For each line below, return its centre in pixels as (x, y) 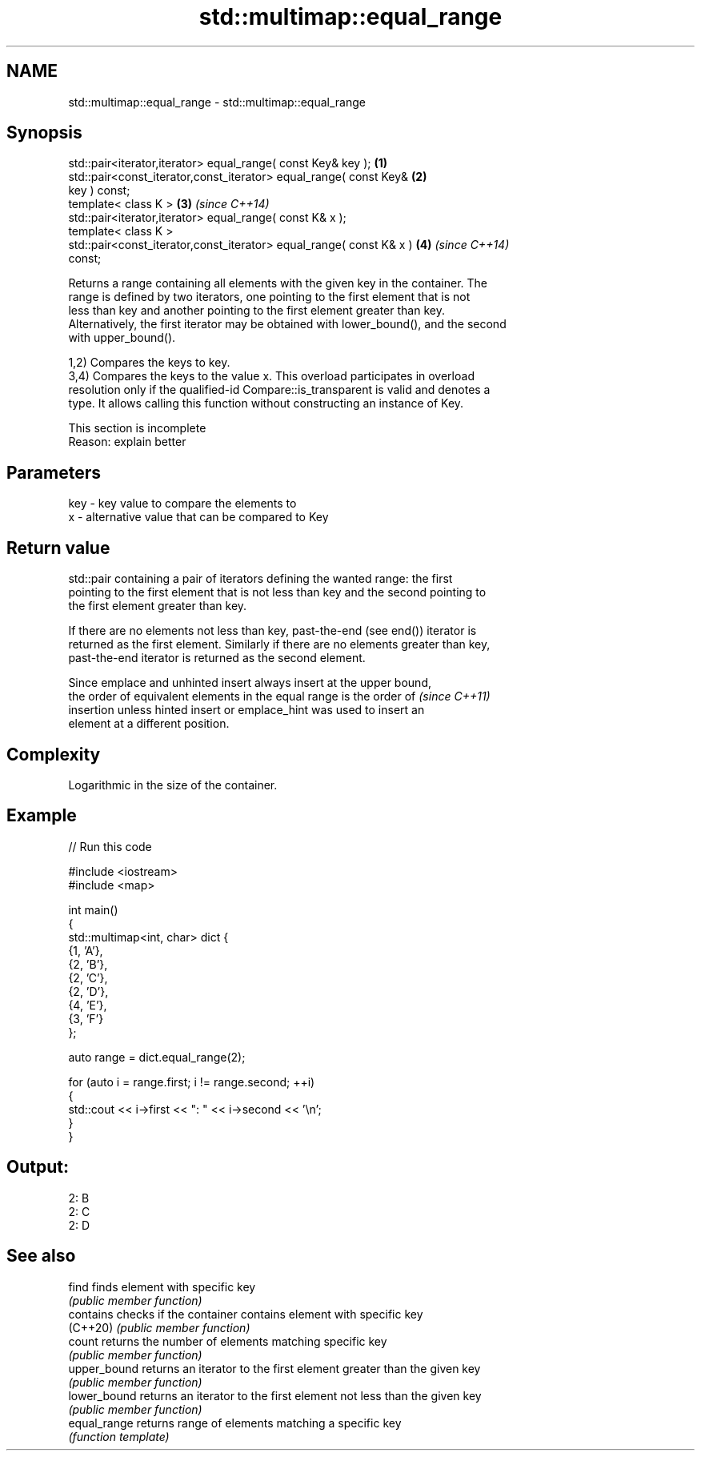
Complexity (54, 754)
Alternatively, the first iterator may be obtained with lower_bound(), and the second (287, 324)
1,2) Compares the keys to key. (149, 363)
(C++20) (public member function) (159, 1327)
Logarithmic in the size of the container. (173, 785)
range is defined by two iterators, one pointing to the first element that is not (269, 297)
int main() (93, 909)
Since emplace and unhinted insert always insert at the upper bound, (250, 683)
